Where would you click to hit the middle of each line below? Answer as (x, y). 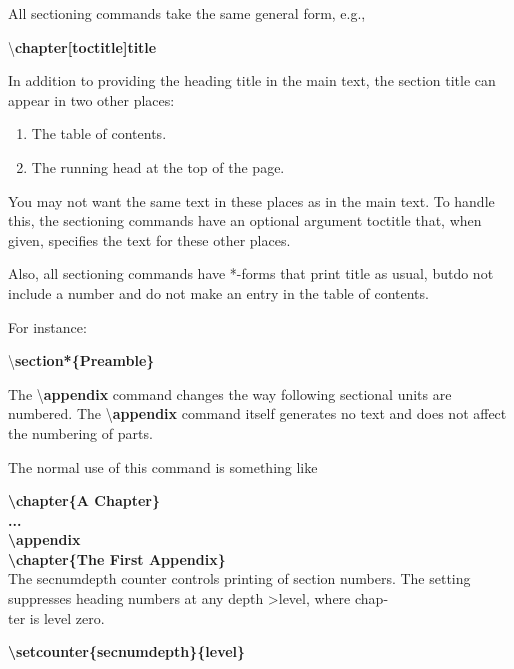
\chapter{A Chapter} (84, 500)
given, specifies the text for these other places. (149, 239)
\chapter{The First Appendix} (117, 558)
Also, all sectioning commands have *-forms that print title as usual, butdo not (251, 273)
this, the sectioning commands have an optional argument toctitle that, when (245, 220)
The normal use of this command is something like (163, 466)
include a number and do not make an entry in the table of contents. (218, 292)
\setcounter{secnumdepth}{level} (127, 651)
